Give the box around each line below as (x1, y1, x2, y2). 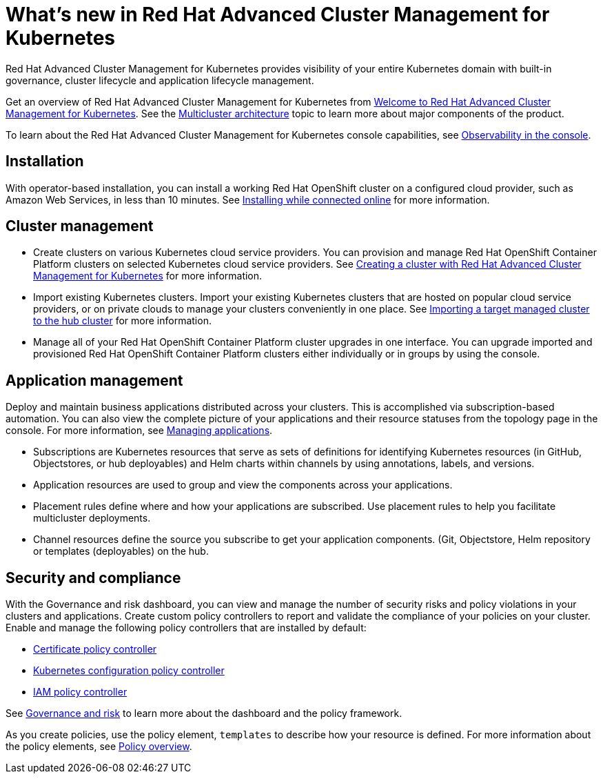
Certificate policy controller (33, 643, 157, 655)
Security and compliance (6, 569, 181, 586)
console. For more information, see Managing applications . (6, 424, 273, 437)
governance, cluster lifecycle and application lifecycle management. (6, 74, 314, 86)
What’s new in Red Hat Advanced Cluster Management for (6, 3, 550, 26)
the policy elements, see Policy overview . (6, 740, 192, 753)
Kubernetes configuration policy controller (33, 664, 225, 677)
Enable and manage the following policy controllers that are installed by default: (6, 622, 367, 634)
